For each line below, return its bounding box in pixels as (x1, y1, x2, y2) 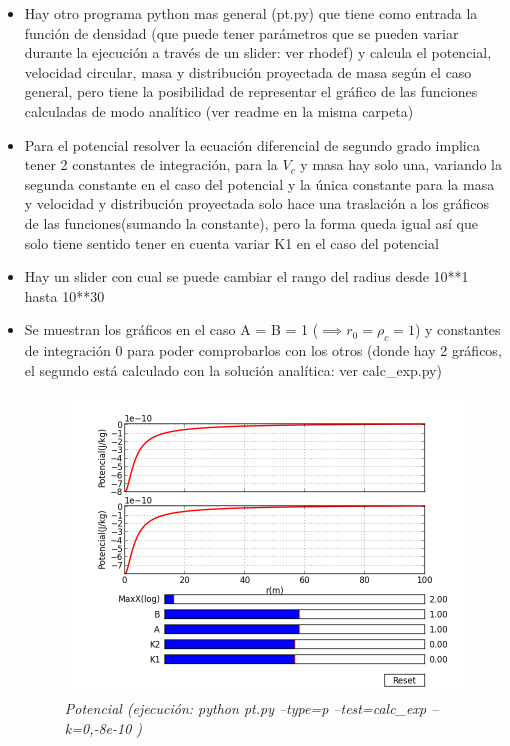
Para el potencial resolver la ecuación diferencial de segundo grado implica (24, 134, 480, 155)
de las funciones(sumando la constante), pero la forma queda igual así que (24, 212, 478, 233)
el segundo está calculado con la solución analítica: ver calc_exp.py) (24, 359, 442, 380)
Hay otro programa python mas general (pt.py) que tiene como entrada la (24, 3, 478, 23)
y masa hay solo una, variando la (300, 154, 503, 175)
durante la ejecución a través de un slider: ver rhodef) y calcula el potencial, (24, 42, 492, 63)
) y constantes (414, 319, 501, 340)
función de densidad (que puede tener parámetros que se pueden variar (24, 22, 459, 43)
